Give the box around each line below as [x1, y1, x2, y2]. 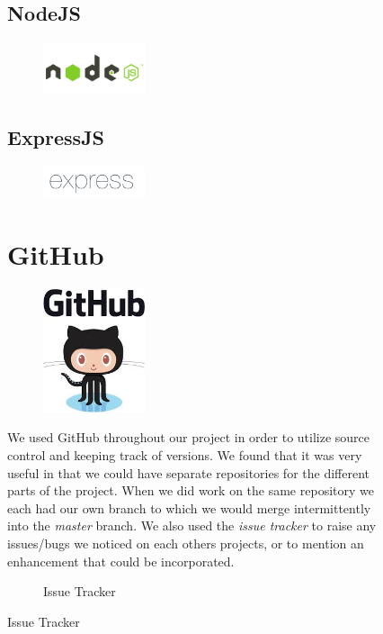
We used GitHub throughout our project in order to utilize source [7, 428, 370, 447]
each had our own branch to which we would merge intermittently [7, 498, 371, 517]
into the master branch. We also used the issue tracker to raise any [7, 516, 377, 535]
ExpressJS [7, 122, 105, 150]
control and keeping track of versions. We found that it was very [7, 445, 362, 464]
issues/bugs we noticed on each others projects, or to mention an [7, 533, 364, 552]
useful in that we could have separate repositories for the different [7, 463, 370, 482]
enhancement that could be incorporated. [7, 551, 235, 570]
